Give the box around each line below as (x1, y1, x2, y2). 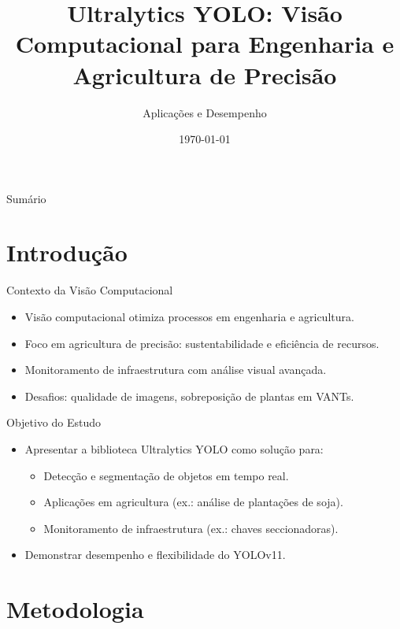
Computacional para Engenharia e (15, 28, 394, 60)
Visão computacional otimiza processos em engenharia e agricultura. (24, 309, 354, 324)
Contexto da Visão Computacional (6, 282, 173, 298)
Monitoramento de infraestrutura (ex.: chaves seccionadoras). (43, 520, 339, 536)
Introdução (6, 236, 128, 268)
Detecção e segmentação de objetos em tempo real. (43, 467, 289, 483)
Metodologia (6, 593, 144, 625)
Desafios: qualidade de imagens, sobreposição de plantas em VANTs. (24, 387, 354, 404)
